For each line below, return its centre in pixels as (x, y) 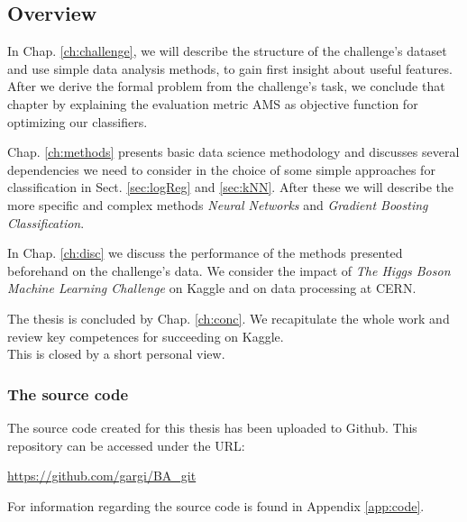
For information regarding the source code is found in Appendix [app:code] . (216, 505)
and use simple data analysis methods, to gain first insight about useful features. (230, 68)
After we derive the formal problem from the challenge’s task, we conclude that (226, 86)
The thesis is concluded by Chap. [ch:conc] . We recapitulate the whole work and (229, 318)
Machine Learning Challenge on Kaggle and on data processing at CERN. (212, 288)
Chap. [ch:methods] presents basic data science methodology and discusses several (233, 152)
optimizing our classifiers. (78, 121)
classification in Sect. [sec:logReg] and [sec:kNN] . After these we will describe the (231, 187)
